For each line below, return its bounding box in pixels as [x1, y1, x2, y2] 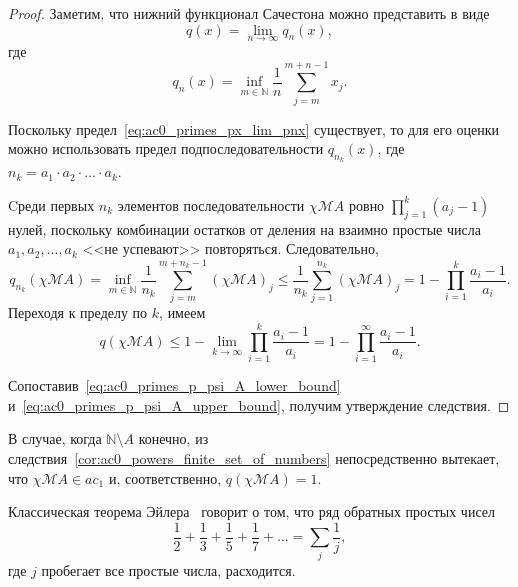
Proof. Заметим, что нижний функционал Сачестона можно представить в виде [8, 3, 490, 23]
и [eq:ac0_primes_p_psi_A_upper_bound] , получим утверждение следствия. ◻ [8, 394, 510, 415]
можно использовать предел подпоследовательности [8, 138, 324, 159]
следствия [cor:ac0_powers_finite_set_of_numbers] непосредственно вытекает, [8, 447, 500, 468]
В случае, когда [8, 428, 102, 449]
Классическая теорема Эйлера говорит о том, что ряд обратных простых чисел [8, 501, 495, 522]
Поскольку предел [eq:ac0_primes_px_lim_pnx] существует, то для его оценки [8, 118, 500, 139]
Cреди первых [8, 194, 95, 215]
